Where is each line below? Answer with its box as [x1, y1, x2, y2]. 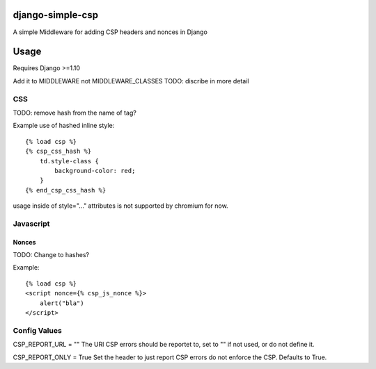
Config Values [13, 325, 62, 335]
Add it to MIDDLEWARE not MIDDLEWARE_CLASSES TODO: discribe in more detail [13, 76, 249, 85]
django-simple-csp [13, 9, 99, 21]
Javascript [13, 219, 50, 229]
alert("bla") [39, 299, 84, 307]
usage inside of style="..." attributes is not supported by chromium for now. [13, 202, 229, 210]
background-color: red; [54, 167, 136, 174]
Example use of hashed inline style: [13, 122, 115, 130]
